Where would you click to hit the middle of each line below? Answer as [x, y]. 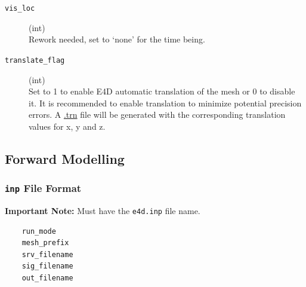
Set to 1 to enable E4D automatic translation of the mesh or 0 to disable [162, 91]
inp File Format [43, 188]
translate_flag [35, 60]
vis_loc [20, 8]
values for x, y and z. [67, 126]
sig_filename [47, 266]
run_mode [39, 231]
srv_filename [47, 254]
